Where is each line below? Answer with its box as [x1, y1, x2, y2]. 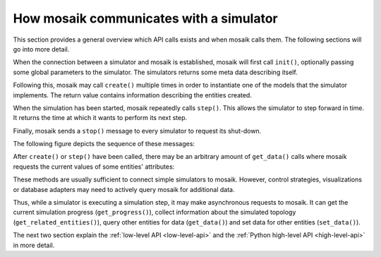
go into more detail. [13, 44, 70, 53]
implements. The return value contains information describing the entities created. [13, 90, 252, 99]
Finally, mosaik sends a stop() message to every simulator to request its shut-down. [13, 126, 262, 135]
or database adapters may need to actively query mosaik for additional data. [13, 185, 235, 193]
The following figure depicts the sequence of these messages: [13, 140, 195, 148]
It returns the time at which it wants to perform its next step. [13, 114, 188, 122]
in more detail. [13, 241, 55, 249]
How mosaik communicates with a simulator [13, 11, 278, 26]
